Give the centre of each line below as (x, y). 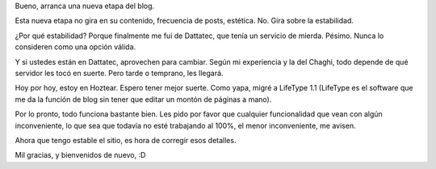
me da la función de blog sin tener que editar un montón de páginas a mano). (143, 99)
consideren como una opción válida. (75, 47)
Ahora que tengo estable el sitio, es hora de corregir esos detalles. (126, 140)
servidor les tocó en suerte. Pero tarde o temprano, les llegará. (119, 73)
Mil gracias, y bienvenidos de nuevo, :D (80, 155)
